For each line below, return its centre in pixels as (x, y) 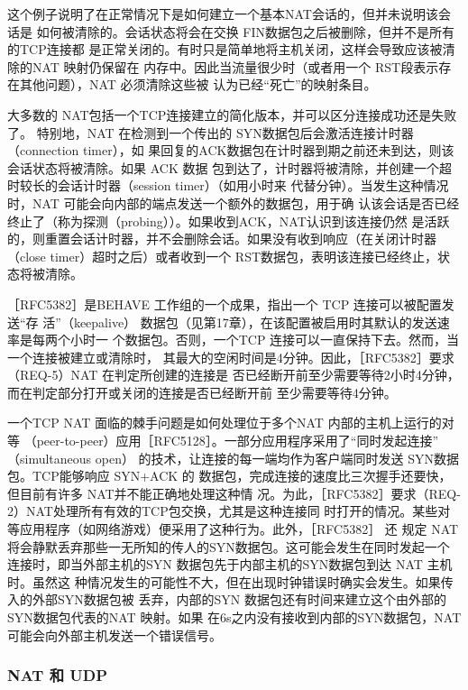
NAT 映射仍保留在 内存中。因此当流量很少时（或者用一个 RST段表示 (235, 66)
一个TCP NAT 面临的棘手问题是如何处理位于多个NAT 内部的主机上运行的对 (231, 423)
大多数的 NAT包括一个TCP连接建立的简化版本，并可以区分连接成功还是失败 (232, 114)
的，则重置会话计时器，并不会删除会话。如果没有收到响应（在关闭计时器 (222, 239)
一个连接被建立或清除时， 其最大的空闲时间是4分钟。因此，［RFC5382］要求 (231, 357)
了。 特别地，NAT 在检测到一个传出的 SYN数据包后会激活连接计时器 (211, 132)
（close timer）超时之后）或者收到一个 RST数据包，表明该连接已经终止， (223, 256)
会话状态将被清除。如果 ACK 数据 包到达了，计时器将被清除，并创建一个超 (230, 167)
